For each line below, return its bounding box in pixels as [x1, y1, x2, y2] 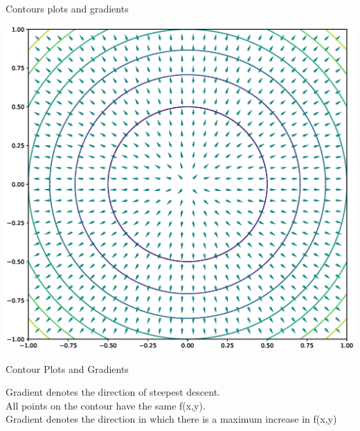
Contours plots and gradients [6, 1, 129, 15]
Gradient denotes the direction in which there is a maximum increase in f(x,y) [6, 412, 337, 426]
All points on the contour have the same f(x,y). [6, 398, 206, 412]
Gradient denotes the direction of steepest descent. [6, 385, 221, 399]
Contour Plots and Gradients [6, 361, 129, 376]
